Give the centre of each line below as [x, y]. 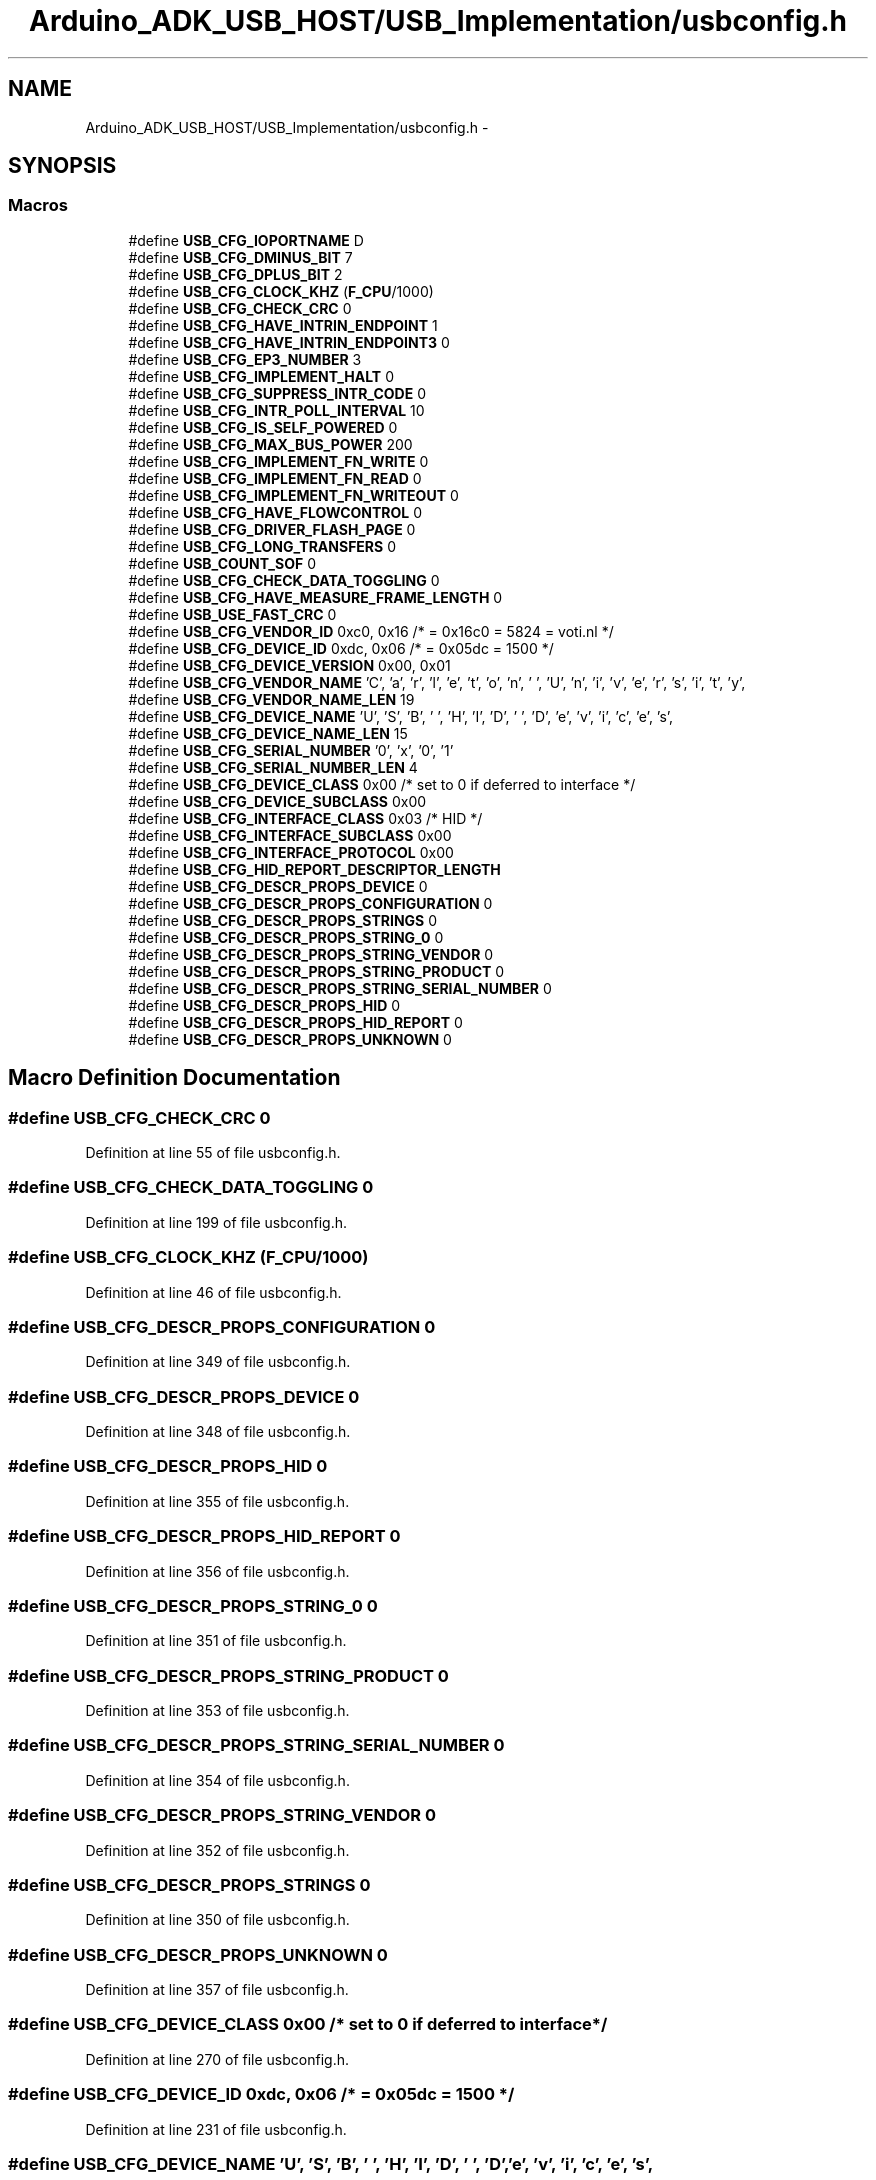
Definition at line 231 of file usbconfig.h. [216, 2129]
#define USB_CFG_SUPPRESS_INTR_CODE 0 [277, 393]
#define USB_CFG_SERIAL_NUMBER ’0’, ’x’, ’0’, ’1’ [291, 750]
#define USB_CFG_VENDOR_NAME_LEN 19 [271, 699]
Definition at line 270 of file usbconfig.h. [217, 2059]
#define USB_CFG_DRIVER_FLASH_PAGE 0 [272, 529]
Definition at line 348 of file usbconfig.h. [218, 1432]
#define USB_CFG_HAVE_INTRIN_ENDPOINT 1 [283, 325]
